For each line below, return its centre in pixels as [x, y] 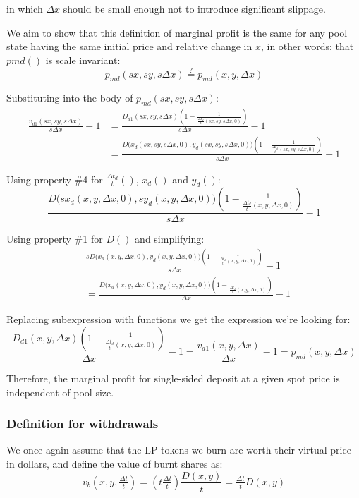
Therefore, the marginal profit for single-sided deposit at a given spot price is [173, 378]
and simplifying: [170, 239]
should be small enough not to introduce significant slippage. [194, 8]
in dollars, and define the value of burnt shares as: [115, 463]
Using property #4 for [55, 179]
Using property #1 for [55, 239]
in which [25, 8]
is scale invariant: [83, 60]
